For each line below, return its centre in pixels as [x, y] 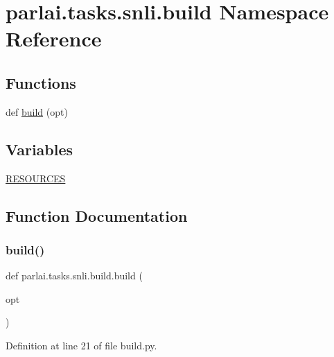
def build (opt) [37, 111]
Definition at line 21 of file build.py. [81, 345]
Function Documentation [97, 215]
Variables [39, 149]
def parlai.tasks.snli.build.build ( [74, 276]
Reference [54, 38]
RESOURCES [36, 178]
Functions [41, 82]
